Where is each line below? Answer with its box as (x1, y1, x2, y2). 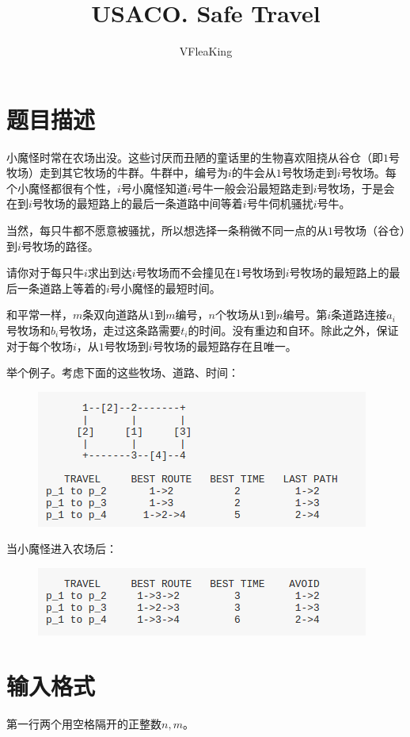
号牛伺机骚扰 (246, 195, 313, 212)
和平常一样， (6, 306, 73, 323)
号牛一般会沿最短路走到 (191, 179, 313, 196)
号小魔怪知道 (120, 179, 188, 196)
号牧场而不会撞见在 (135, 264, 236, 281)
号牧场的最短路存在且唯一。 (152, 337, 297, 354)
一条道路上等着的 (17, 279, 106, 296)
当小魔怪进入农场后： (6, 540, 117, 557)
